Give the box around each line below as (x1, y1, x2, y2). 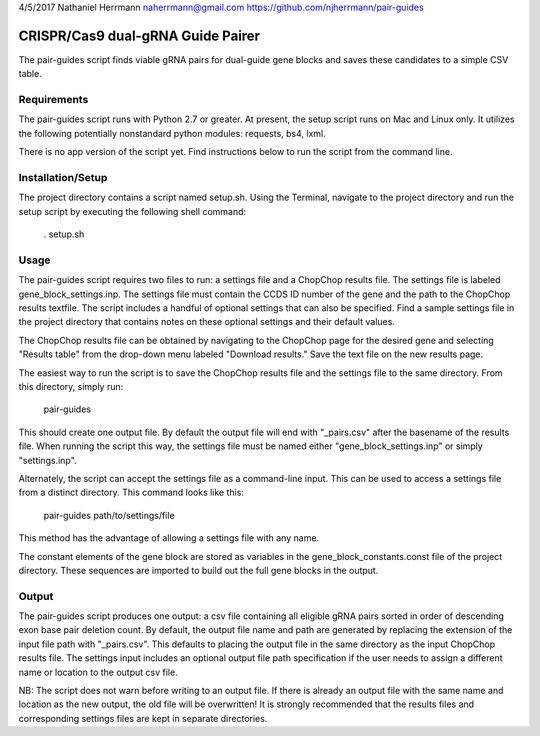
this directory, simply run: (18, 381, 124, 393)
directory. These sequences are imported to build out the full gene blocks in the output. (18, 564, 379, 576)
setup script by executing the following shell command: (18, 205, 247, 217)
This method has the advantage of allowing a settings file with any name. (18, 532, 320, 544)
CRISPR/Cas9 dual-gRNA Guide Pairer (18, 27, 260, 44)
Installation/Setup (18, 170, 108, 184)
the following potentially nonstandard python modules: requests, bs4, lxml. (18, 127, 326, 139)
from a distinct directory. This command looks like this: (18, 486, 245, 499)
